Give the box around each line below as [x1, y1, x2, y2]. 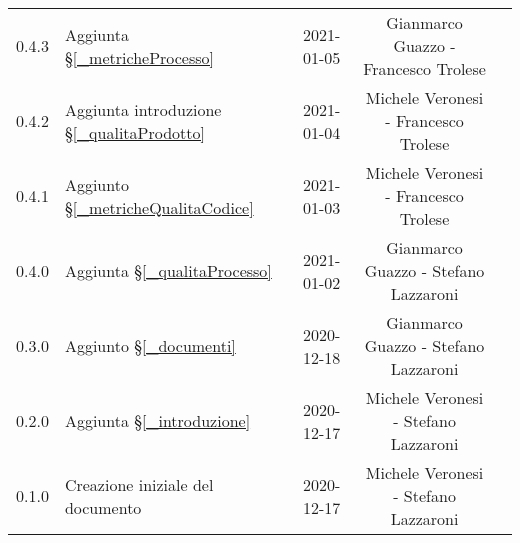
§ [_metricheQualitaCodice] [64, 195, 254, 219]
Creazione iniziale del [64, 472, 214, 496]
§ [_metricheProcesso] [64, 45, 215, 69]
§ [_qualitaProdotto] [64, 120, 205, 144]
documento [64, 495, 142, 519]
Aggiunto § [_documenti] [64, 334, 236, 357]
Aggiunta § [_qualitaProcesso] [64, 259, 272, 282]
